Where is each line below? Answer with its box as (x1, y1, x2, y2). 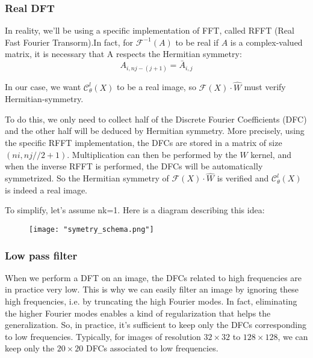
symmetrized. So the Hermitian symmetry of (5, 172, 169, 184)
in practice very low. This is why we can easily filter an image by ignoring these (5, 283, 299, 296)
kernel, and (250, 148, 291, 160)
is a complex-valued (230, 35, 303, 48)
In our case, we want (5, 80, 81, 93)
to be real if (175, 35, 218, 48)
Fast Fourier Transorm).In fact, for (5, 35, 134, 48)
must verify (244, 80, 286, 93)
